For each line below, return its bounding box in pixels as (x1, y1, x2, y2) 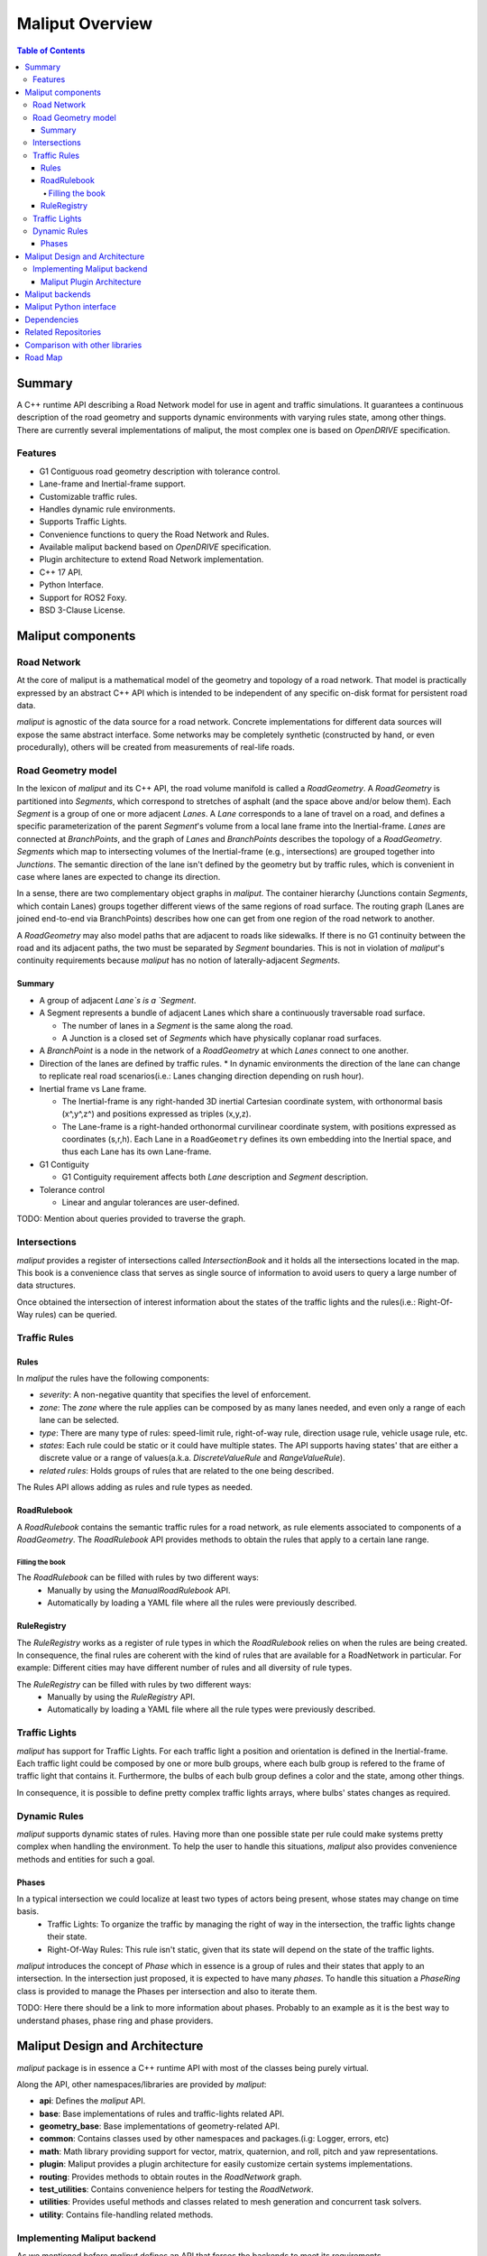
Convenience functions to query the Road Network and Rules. (39, 529, 270, 540)
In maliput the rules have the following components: (16, 1373, 209, 1384)
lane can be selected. (39, 1415, 119, 1426)
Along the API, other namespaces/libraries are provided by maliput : (16, 2078, 267, 2089)
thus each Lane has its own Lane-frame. (61, 1146, 212, 1157)
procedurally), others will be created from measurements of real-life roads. (16, 742, 295, 753)
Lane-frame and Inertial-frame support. (39, 478, 187, 489)
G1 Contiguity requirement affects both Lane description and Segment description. (61, 1171, 369, 1182)
